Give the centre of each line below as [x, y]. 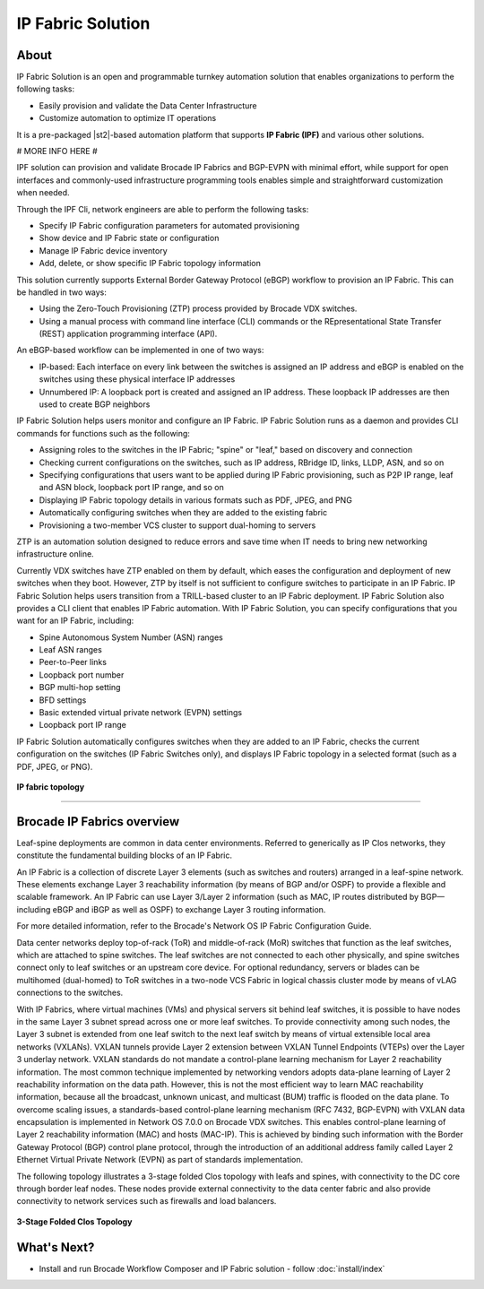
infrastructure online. [55, 554]
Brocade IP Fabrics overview [98, 822]
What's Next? [56, 1247]
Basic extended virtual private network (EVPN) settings [140, 713]
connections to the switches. [70, 993]
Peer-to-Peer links [73, 662]
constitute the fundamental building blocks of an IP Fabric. [125, 855]
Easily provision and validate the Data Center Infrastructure [148, 105]
